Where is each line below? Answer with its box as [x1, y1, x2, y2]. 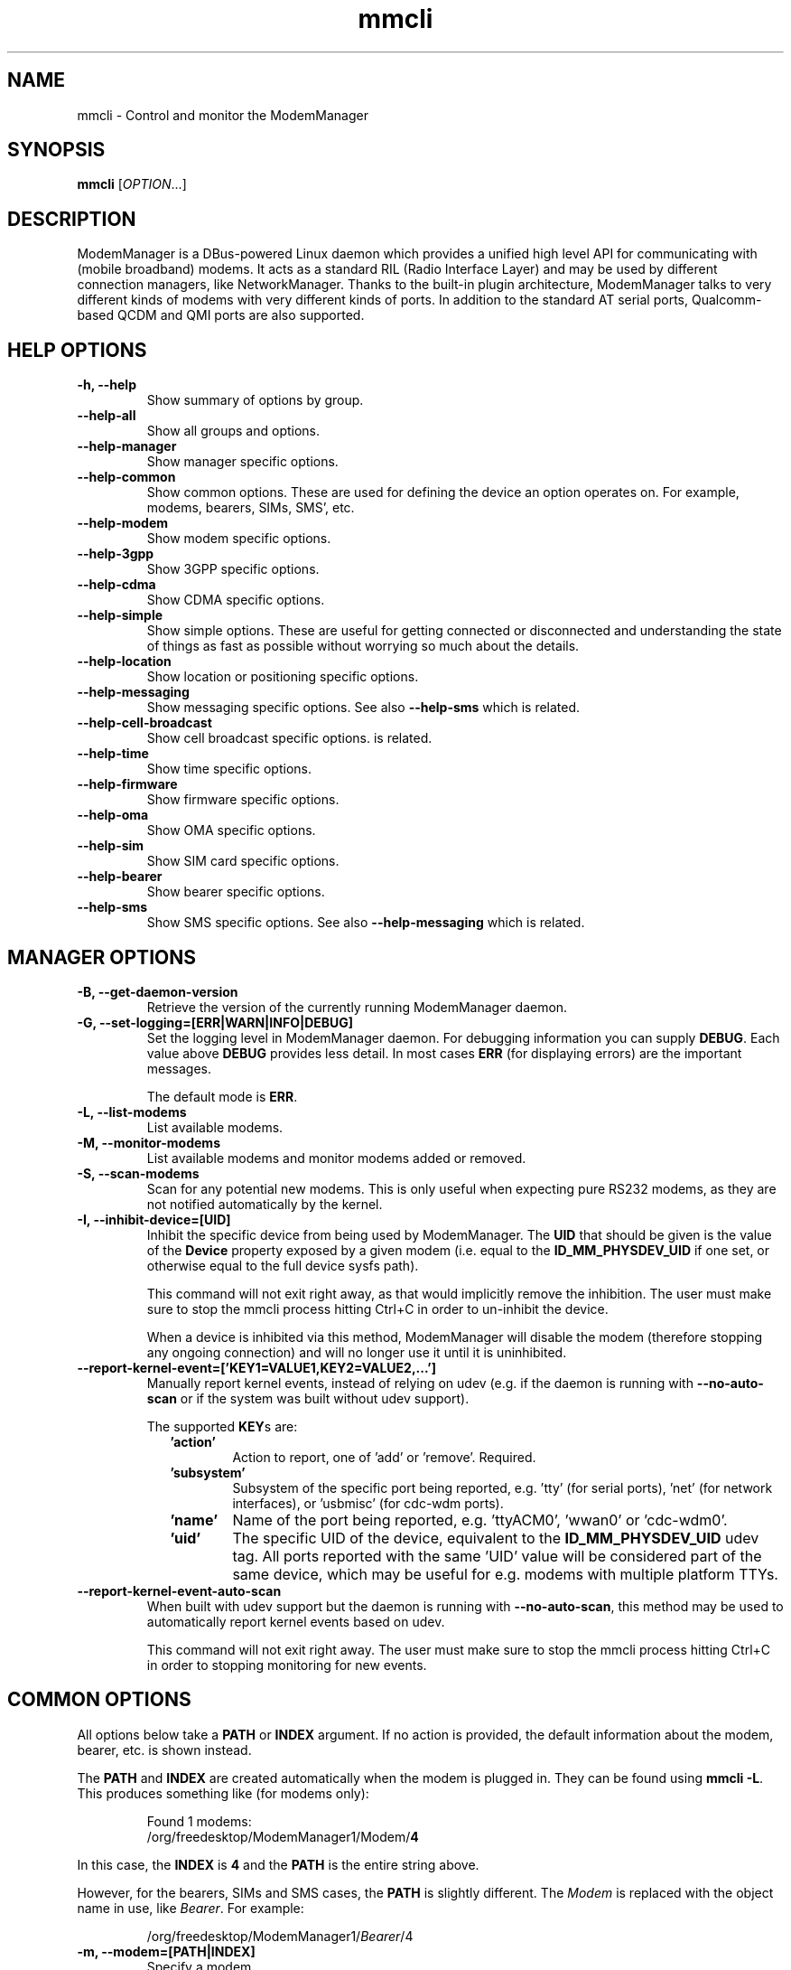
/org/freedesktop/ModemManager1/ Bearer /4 [146, 1928, 414, 1944]
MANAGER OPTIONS [7, 945, 196, 969]
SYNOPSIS [7, 138, 106, 162]
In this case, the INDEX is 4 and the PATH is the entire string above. [77, 1856, 479, 1872]
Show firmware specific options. [146, 792, 340, 808]
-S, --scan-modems [77, 1165, 200, 1181]
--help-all [77, 408, 136, 424]
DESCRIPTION [7, 207, 136, 230]
